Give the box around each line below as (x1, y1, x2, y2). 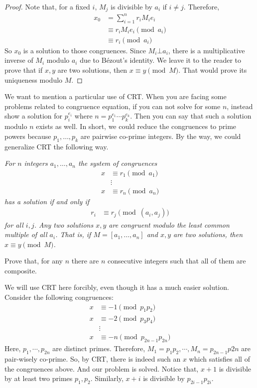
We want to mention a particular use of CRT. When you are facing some (4, 91, 227, 102)
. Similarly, (90, 373, 124, 384)
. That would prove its (178, 65, 247, 75)
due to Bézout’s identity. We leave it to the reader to (80, 55, 242, 65)
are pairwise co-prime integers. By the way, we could (80, 130, 241, 141)
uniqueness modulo (4, 74, 63, 85)
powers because (4, 130, 51, 141)
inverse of (4, 55, 33, 65)
